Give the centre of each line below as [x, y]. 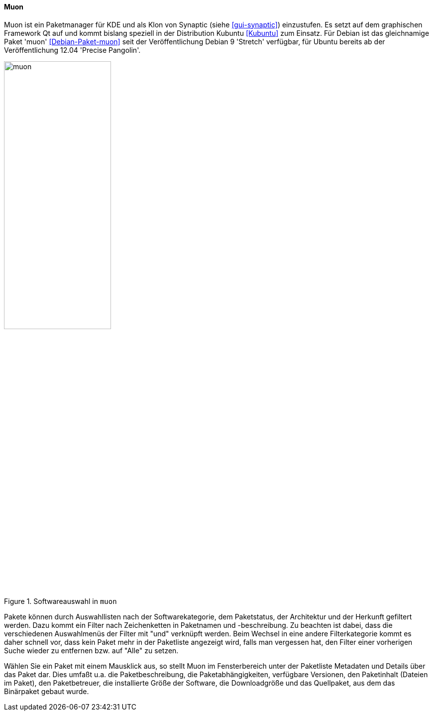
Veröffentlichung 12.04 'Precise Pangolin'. [72, 50]
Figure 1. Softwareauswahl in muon [60, 601]
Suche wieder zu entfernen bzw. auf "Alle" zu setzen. [91, 650]
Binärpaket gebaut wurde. [47, 691]
